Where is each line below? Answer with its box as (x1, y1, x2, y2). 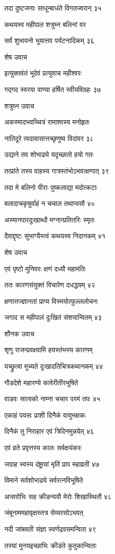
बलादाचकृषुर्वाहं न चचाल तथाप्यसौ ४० (4, 198, 95, 208)
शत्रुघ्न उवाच (4, 100, 34, 111)
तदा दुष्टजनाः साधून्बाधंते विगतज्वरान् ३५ (4, 3, 102, 13)
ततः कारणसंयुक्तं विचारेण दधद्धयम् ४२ (4, 280, 95, 290)
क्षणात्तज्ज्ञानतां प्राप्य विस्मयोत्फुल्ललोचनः (4, 296, 98, 306)
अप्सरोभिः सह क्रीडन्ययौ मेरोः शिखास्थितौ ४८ (4, 491, 112, 501)
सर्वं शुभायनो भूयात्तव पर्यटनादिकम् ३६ (4, 35, 94, 46)
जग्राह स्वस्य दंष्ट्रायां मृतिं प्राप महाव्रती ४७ (4, 459, 100, 469)
